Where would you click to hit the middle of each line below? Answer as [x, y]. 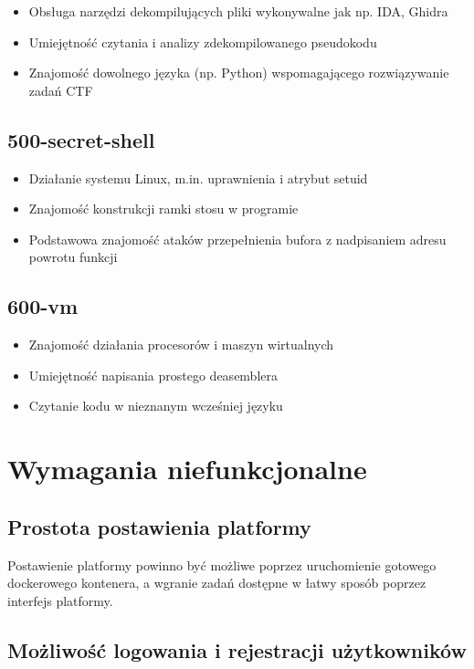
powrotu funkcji [73, 257]
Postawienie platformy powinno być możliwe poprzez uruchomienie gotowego [222, 564]
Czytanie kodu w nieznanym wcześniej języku [156, 406]
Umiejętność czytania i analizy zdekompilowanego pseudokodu [203, 42]
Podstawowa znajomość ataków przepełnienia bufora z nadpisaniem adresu [237, 239]
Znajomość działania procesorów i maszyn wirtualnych [181, 345]
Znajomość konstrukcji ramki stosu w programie [163, 209]
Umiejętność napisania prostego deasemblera [153, 375]
